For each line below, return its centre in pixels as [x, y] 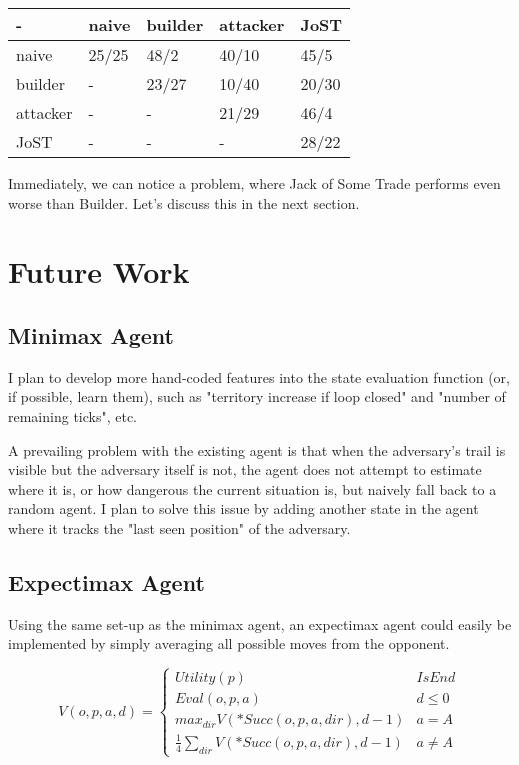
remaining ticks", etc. [73, 415]
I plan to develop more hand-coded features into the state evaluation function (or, [259, 376]
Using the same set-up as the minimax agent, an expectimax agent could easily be [260, 623]
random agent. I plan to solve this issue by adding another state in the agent [243, 508]
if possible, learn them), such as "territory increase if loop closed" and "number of [257, 396]
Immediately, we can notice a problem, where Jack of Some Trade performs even [254, 183]
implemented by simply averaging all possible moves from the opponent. [229, 643]
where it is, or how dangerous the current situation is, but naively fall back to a [252, 488]
